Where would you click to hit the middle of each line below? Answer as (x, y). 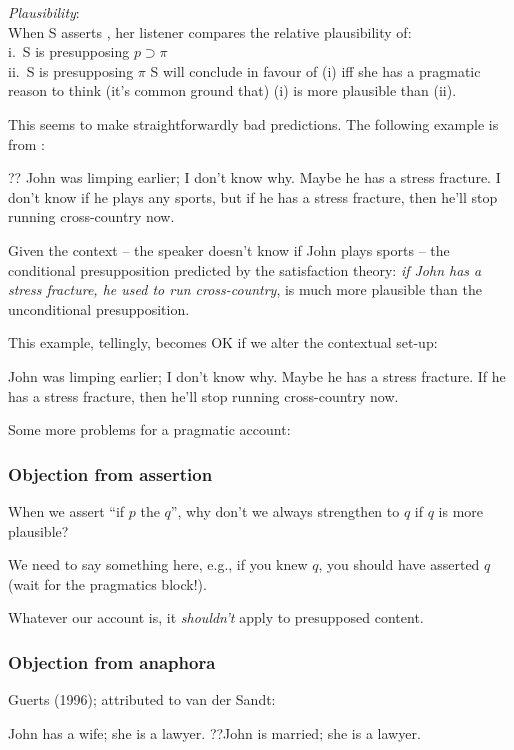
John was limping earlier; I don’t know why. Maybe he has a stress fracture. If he (257, 375)
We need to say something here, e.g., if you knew (158, 564)
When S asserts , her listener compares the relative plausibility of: (210, 31)
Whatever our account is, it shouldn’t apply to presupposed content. (216, 617)
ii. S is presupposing (71, 70)
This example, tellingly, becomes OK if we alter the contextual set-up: (223, 342)
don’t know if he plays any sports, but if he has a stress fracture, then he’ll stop (253, 196)
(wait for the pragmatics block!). (107, 583)
